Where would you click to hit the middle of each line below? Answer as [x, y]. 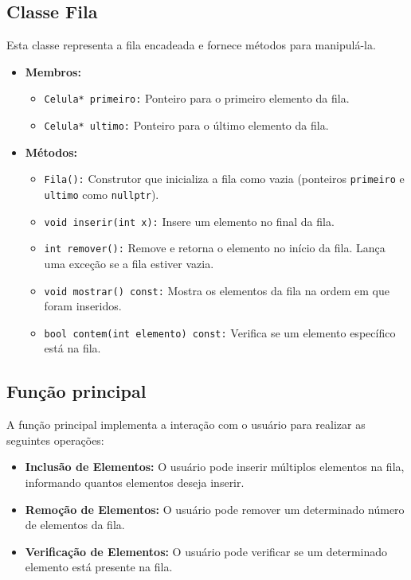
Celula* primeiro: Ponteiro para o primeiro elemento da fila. [197, 98]
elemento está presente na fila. [99, 567]
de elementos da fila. [75, 525]
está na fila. [72, 348]
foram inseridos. [83, 306]
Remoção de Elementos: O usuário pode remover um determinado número [215, 509]
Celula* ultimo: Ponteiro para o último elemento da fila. [186, 125]
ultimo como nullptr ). [102, 194]
